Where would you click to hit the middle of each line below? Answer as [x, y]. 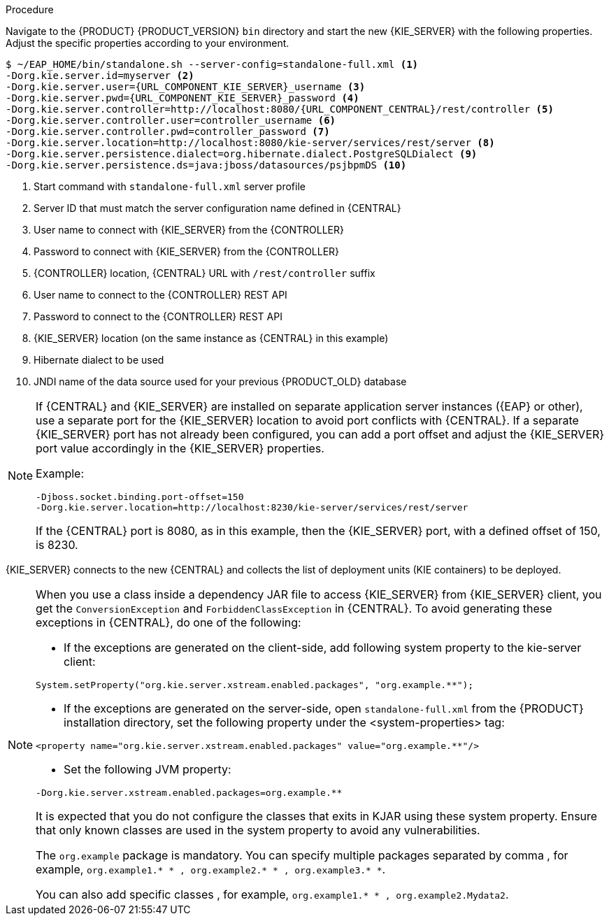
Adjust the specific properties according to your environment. [148, 43]
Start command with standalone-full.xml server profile [170, 186]
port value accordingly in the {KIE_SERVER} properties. [180, 448]
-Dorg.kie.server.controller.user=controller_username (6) [171, 120]
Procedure [30, 9]
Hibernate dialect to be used [99, 360]
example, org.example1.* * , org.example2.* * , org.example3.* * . [211, 869]
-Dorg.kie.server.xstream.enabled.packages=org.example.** [189, 793]
